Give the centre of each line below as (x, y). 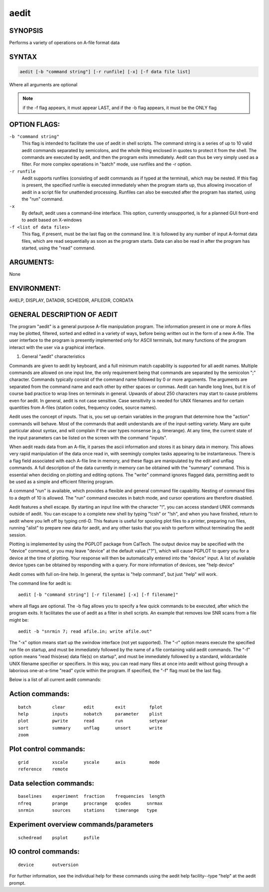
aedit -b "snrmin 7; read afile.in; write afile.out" (85, 631)
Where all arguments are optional (43, 85)
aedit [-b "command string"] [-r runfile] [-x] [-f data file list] (105, 72)
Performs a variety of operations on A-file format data (65, 43)
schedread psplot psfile (59, 837)
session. (18, 535)
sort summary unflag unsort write (90, 728)
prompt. (17, 883)
